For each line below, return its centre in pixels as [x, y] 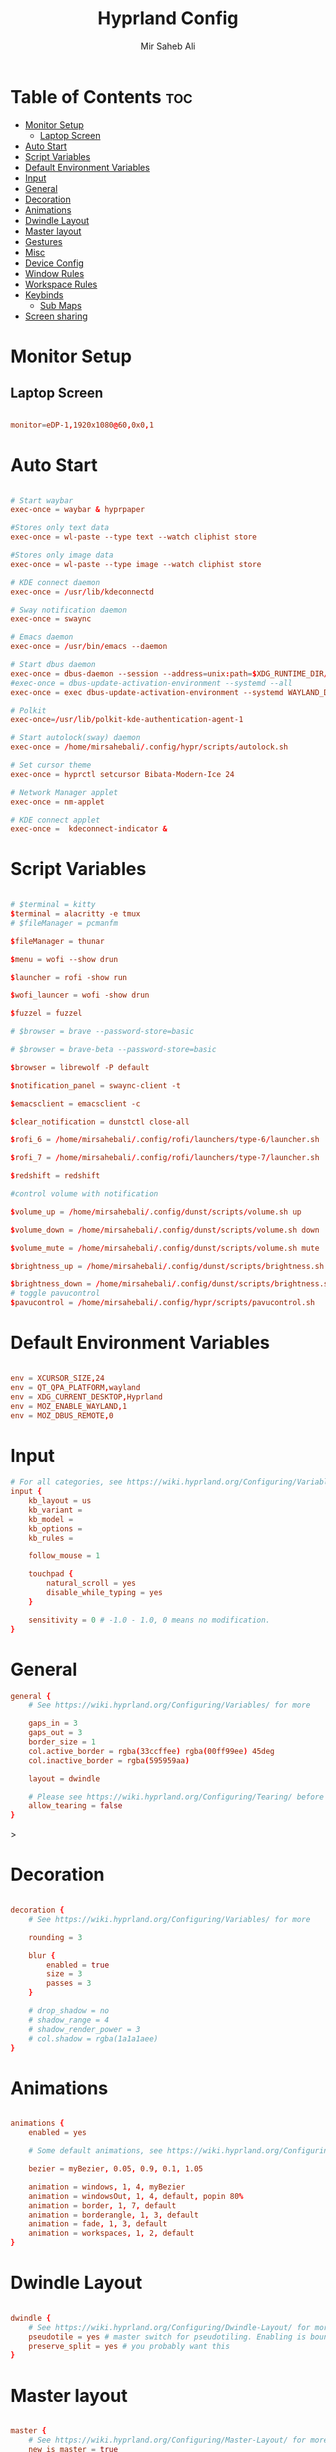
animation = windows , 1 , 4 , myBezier [107, 2187]
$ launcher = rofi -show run [69, 977]
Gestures [43, 241]
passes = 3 [69, 1983]
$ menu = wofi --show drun [64, 959]
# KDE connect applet [55, 820]
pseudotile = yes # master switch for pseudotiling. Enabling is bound [180, 2337]
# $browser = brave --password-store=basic [102, 1032]
